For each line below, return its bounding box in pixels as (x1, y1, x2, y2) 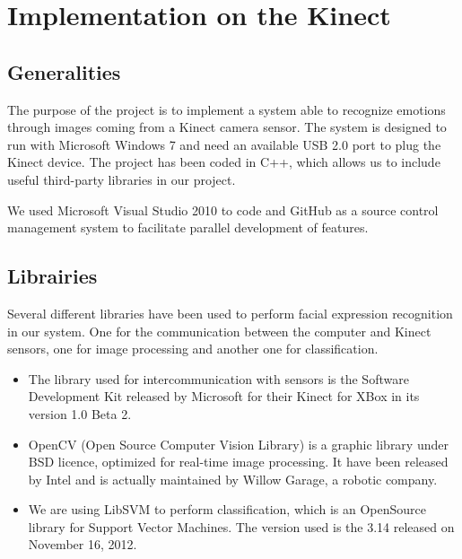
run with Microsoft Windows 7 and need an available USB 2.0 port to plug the (7, 135, 441, 153)
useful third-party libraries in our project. (7, 170, 236, 188)
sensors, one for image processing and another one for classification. (7, 339, 379, 358)
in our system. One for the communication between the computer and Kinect (7, 321, 431, 340)
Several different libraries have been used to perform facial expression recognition (7, 303, 453, 322)
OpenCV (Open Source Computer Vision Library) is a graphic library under (28, 434, 449, 453)
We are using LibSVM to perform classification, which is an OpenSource (28, 500, 427, 519)
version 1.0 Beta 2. (28, 404, 132, 423)
